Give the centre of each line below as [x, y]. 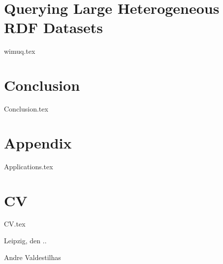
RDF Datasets [54, 27]
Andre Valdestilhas [32, 257]
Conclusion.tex [26, 109]
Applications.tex [29, 166]
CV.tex [15, 224]
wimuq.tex [20, 51]
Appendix [38, 142]
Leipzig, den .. [25, 241]
